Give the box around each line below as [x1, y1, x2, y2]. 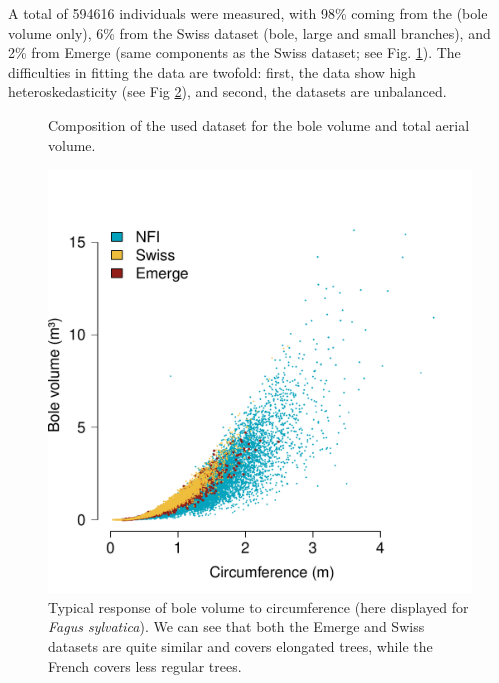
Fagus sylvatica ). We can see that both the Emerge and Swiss [48, 616, 425, 637]
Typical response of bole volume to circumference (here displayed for [48, 596, 469, 617]
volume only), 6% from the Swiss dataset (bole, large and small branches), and [8, 22, 491, 43]
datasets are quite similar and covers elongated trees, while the [48, 635, 433, 656]
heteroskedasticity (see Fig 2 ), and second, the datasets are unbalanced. [8, 81, 447, 102]
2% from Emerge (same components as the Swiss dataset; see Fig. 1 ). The [8, 42, 461, 63]
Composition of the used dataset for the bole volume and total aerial [48, 114, 470, 135]
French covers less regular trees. [48, 655, 242, 676]
